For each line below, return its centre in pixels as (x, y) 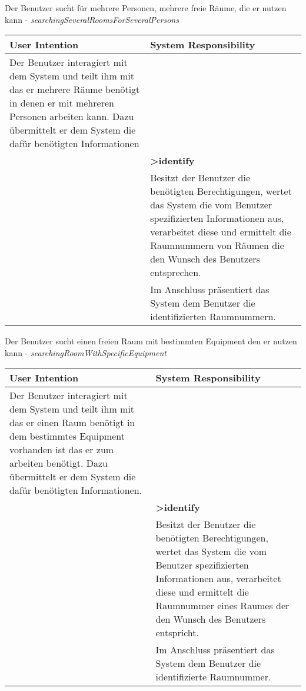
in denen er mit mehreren (62, 103)
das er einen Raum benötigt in (72, 423)
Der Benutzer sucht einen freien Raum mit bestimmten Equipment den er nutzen (151, 341)
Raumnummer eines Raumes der (222, 606)
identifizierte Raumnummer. (213, 677)
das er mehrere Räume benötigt (75, 89)
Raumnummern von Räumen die (217, 245)
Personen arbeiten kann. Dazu (72, 117)
